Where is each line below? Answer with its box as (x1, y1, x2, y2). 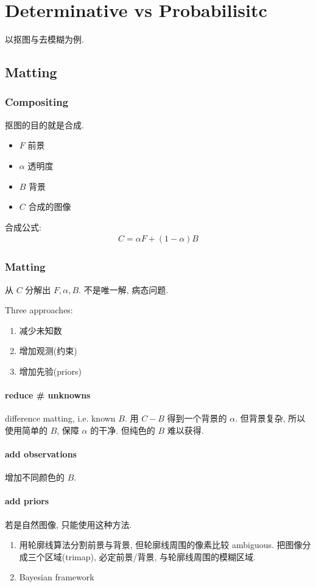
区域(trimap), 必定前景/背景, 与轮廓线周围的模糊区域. (44, 550, 256, 563)
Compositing (5, 94, 69, 109)
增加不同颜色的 (5, 471, 65, 484)
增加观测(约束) (19, 344, 77, 357)
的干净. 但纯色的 (90, 423, 155, 436)
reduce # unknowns (5, 389, 91, 401)
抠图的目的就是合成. (5, 118, 84, 131)
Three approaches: (5, 304, 73, 316)
